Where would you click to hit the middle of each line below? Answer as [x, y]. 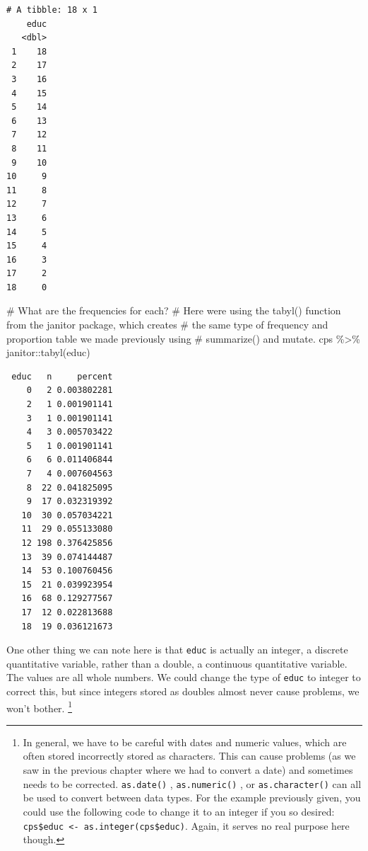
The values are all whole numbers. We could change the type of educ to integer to [184, 677]
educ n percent [62, 376]
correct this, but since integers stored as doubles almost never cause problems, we [183, 691]
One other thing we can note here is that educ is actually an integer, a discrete [177, 650]
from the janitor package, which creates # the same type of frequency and [167, 325]
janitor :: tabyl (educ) [48, 352]
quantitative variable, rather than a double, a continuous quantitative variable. [177, 663]
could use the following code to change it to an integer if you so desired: [179, 811]
